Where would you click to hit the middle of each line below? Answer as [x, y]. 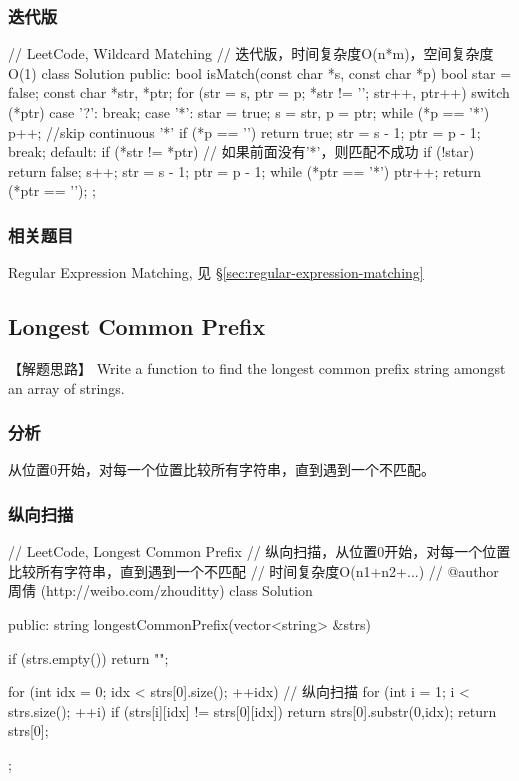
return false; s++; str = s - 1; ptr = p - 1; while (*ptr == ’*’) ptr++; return [245, 170]
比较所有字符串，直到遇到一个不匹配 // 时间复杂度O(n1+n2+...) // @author [253, 570]
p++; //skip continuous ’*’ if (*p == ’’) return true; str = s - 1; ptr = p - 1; [244, 131]
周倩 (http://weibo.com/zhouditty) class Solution [160, 590]
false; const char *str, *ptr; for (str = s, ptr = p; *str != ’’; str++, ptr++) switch [259, 92]
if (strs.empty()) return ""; [88, 657]
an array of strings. [66, 387]
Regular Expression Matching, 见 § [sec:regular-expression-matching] [216, 272]
